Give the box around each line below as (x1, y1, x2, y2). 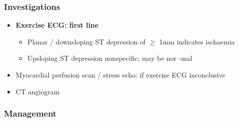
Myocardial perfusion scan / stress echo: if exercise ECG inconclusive (15, 70, 226, 80)
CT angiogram (15, 86, 60, 96)
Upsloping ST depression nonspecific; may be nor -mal (27, 53, 192, 63)
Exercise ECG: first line (15, 20, 99, 30)
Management (4, 107, 57, 120)
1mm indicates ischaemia (159, 36, 235, 46)
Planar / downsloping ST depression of (27, 36, 146, 46)
